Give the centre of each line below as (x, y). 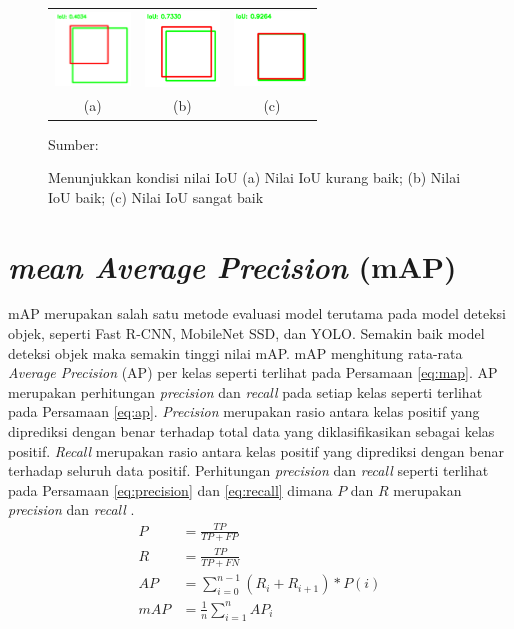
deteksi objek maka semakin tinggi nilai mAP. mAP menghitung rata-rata (235, 352)
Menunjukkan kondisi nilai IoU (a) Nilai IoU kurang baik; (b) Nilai (254, 177)
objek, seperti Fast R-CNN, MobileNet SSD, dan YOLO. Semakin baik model (246, 333)
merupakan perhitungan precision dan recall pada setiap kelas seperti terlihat (245, 391)
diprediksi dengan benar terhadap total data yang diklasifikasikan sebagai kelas (251, 431)
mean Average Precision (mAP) (232, 266)
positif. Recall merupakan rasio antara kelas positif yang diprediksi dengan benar (256, 450)
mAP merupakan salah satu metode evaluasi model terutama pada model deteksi (257, 313)
